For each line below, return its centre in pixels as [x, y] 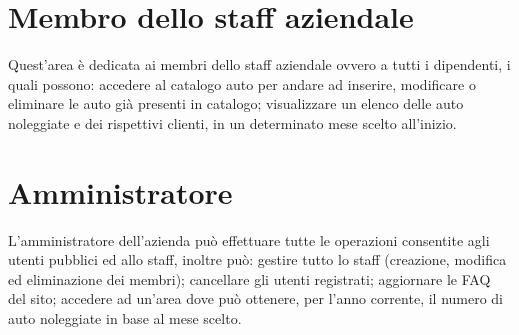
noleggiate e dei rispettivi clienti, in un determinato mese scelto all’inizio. [232, 122]
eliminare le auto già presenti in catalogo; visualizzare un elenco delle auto [236, 103]
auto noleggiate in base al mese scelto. [125, 318]
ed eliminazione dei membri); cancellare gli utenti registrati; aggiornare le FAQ [249, 278]
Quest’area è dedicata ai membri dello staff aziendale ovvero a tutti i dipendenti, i [259, 64]
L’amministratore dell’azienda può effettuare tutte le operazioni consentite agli [249, 239]
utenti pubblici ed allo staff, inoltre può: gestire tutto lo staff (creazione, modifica [257, 259]
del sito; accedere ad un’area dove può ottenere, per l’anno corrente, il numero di [256, 298]
